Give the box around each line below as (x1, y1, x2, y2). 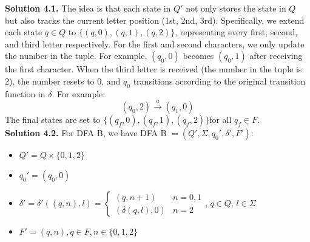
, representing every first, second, (175, 26, 298, 38)
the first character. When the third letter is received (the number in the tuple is (5, 63, 302, 75)
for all (209, 113, 232, 126)
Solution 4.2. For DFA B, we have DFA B (5, 126, 167, 139)
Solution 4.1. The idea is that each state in (5, 2, 171, 14)
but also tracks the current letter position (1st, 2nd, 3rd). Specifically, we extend (5, 13, 305, 26)
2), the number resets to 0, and (5, 74, 121, 87)
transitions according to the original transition (133, 74, 306, 87)
